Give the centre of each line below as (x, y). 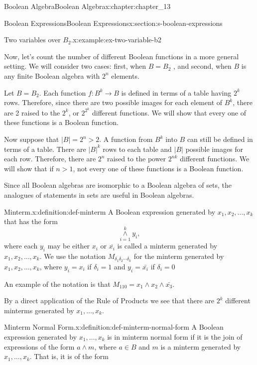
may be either (69, 246)
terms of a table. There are (45, 149)
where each (21, 246)
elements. (125, 75)
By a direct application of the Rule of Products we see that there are (109, 301)
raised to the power (137, 159)
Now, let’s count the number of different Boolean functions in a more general (122, 56)
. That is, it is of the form (69, 356)
